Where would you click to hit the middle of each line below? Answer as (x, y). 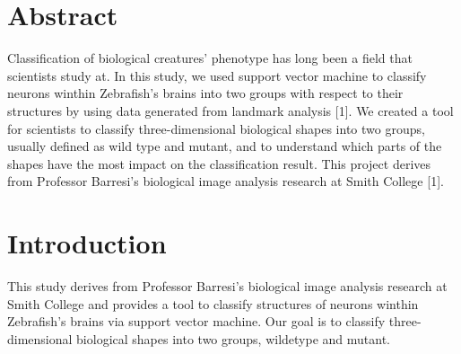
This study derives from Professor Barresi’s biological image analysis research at (227, 286)
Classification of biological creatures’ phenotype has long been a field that (210, 58)
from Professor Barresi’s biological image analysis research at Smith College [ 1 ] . (226, 181)
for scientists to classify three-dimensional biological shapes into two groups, (216, 128)
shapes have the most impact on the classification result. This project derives (219, 163)
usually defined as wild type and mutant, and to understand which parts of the (225, 146)
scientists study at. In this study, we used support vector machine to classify (217, 75)
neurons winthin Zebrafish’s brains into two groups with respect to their (205, 93)
